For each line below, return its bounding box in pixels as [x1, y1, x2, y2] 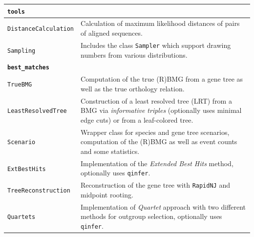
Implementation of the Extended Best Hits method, [81, 158, 233, 168]
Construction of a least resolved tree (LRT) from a [81, 95, 232, 106]
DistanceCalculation [7, 25, 74, 33]
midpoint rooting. [81, 189, 133, 199]
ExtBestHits [7, 165, 46, 172]
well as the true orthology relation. [81, 83, 185, 93]
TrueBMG [7, 81, 32, 88]
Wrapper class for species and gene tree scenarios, [81, 127, 230, 137]
